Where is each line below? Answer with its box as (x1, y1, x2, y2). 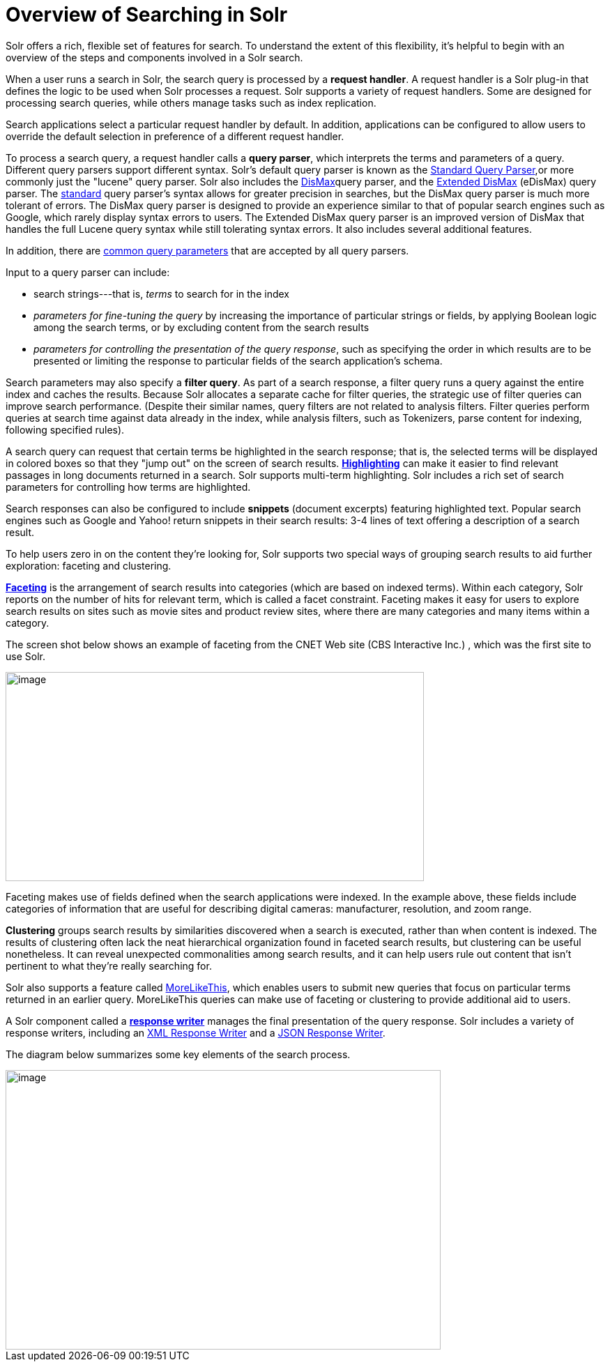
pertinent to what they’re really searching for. (6, 959, 212, 972)
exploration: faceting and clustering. (6, 559, 171, 572)
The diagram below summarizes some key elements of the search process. (6, 1048, 351, 1060)
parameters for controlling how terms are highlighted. (6, 480, 251, 493)
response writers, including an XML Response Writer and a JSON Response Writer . (6, 1026, 386, 1039)
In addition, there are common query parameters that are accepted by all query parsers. (6, 244, 409, 257)
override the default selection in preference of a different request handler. (6, 130, 344, 142)
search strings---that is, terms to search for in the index (33, 287, 289, 300)
